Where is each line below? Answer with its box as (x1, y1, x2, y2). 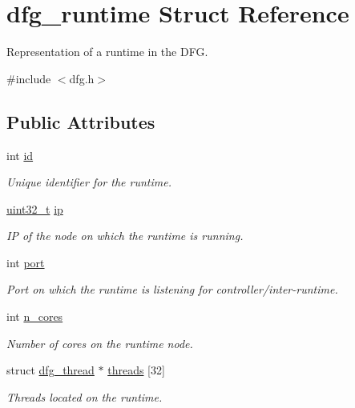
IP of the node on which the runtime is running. (6, 227, 244, 244)
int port (6, 254, 45, 270)
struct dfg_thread (6, 362, 95, 378)
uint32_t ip (6, 200, 63, 217)
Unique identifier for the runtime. (6, 174, 171, 190)
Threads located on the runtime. (6, 388, 163, 405)
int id (6, 146, 34, 163)
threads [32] (107, 362, 165, 378)
